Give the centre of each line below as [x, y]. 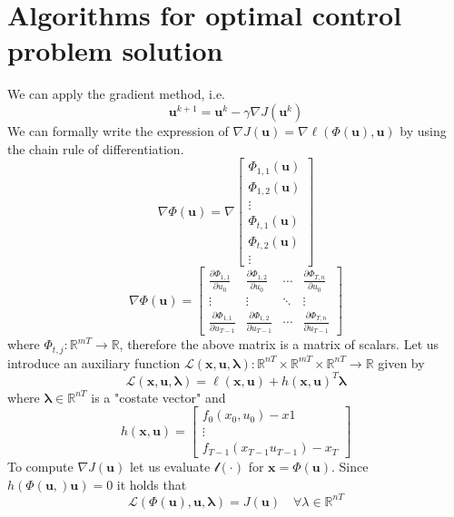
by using [423, 130]
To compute [40, 467]
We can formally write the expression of [118, 130]
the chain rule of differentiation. [96, 148]
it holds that [152, 484]
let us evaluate [170, 467]
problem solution [115, 50]
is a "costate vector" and [158, 397]
